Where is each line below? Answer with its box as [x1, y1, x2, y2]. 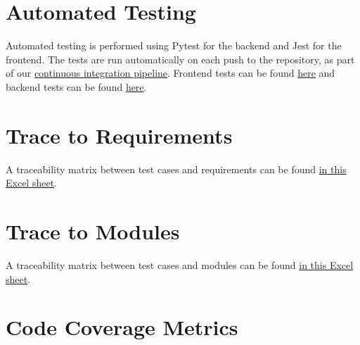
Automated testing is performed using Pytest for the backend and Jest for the [6, 38, 342, 53]
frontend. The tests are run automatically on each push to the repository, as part [6, 51, 355, 66]
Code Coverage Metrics [6, 313, 238, 341]
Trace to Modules [6, 217, 180, 245]
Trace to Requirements [6, 120, 233, 149]
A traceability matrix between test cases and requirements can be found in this [6, 161, 347, 176]
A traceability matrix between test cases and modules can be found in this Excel [6, 257, 354, 272]
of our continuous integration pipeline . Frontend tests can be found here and [6, 65, 335, 80]
